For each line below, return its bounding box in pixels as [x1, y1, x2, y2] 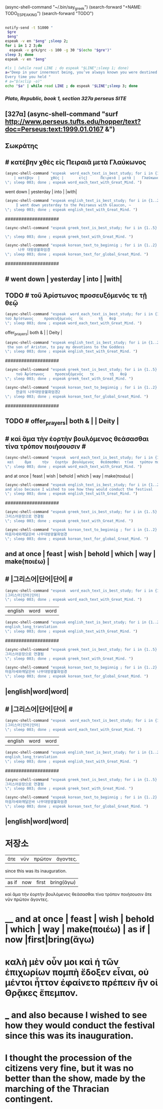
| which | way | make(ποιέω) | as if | [5, 924, 151, 935]
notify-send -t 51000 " [5, 25, 53, 30]
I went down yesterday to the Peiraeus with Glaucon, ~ [16, 202, 131, 208]
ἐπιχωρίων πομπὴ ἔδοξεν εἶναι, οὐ [5, 967, 149, 977]
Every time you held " [5, 75, 51, 80]
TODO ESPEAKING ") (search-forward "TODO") [5, 10, 94, 17]
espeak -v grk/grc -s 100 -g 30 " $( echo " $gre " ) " [9, 48, 112, 52]
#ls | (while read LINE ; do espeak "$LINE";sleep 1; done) [5, 66, 130, 70]
